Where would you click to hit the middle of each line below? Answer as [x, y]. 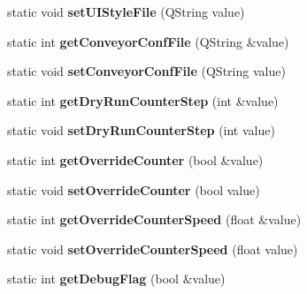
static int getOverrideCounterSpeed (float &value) [154, 219]
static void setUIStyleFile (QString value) [126, 11]
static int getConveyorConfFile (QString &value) [148, 41]
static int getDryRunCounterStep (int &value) [143, 100]
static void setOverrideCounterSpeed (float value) [153, 249]
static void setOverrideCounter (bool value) [134, 189]
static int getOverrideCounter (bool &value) [135, 159]
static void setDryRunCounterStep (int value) [141, 130]
